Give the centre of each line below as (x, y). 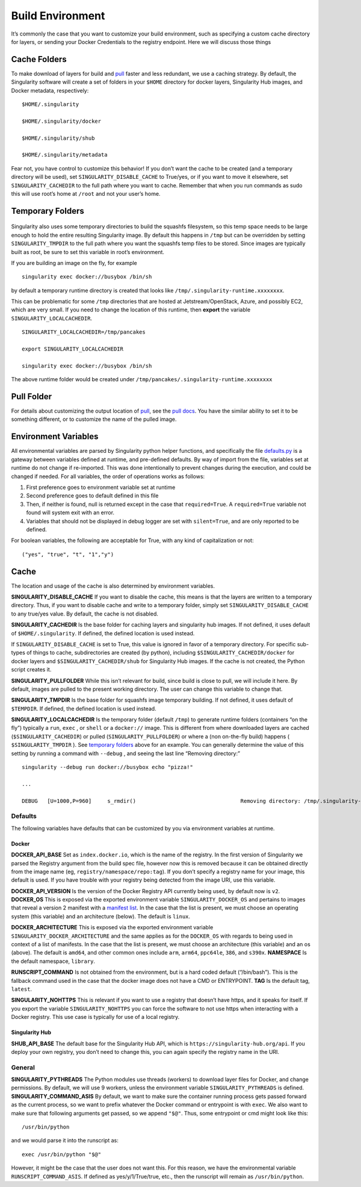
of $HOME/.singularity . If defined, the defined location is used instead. (103, 633)
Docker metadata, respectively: (50, 90)
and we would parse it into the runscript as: (65, 1141)
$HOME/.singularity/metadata (65, 155)
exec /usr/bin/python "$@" (62, 1154)
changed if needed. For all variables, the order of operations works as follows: (108, 476)
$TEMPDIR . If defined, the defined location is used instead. (84, 708)
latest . (22, 989)
